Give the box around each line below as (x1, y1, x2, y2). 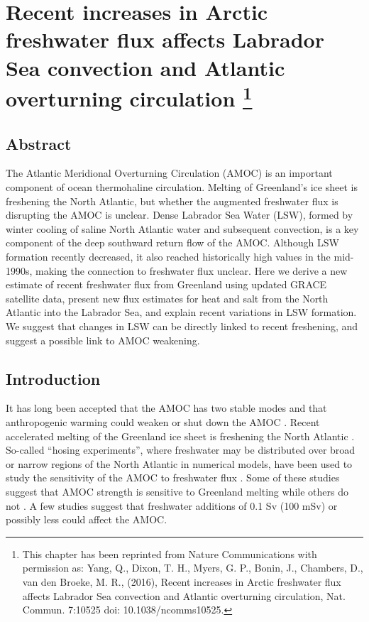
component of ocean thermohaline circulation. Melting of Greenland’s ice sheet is (6, 180, 358, 195)
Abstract (6, 132, 72, 154)
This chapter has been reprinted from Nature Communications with (22, 546, 317, 561)
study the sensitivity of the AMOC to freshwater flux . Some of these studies (6, 470, 340, 485)
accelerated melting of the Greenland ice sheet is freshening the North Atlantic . (6, 428, 355, 443)
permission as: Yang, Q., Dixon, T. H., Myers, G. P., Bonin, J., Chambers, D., (22, 560, 363, 575)
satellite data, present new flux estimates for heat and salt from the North (6, 290, 329, 305)
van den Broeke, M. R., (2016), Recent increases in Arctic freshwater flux (22, 574, 341, 589)
